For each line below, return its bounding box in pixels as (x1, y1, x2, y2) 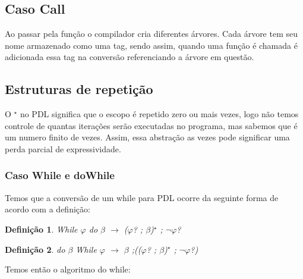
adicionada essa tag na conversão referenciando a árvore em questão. (5, 51, 254, 63)
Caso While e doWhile (5, 168, 115, 183)
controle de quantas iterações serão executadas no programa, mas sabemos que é (5, 119, 298, 131)
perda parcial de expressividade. (5, 142, 121, 155)
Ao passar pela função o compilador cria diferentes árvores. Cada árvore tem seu (5, 27, 298, 40)
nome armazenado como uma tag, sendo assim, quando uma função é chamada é (5, 39, 298, 51)
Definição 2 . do (5, 243, 65, 255)
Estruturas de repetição (5, 80, 153, 98)
